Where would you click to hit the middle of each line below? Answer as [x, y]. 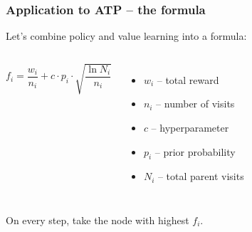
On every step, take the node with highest [98, 220]
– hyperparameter [190, 127]
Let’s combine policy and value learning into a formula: [126, 36]
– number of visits [195, 104]
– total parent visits [201, 176]
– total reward [188, 79]
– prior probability [195, 151]
